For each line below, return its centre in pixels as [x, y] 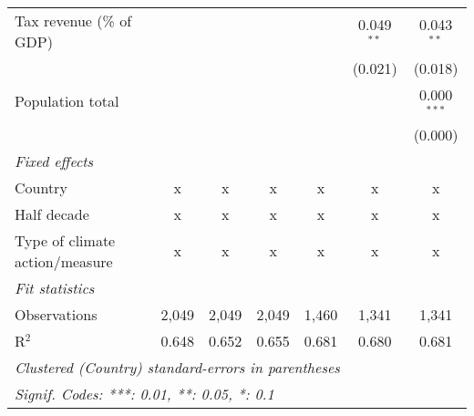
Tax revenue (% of [73, 21]
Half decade [52, 213]
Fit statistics [55, 287]
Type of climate [65, 240]
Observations [56, 314]
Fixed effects [54, 161]
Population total [67, 101]
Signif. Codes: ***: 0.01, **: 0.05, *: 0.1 [144, 393]
